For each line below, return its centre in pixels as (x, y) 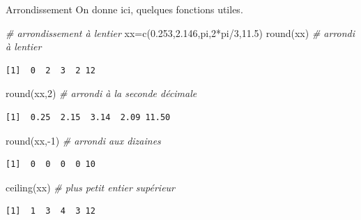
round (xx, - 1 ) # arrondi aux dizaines (83, 140)
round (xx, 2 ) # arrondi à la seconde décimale (101, 93)
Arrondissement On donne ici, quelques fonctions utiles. (124, 9)
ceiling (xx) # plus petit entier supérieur (91, 187)
